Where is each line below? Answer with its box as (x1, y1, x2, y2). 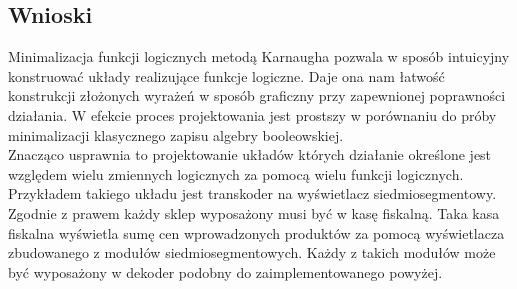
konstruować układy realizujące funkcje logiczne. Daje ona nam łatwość (8, 65, 445, 86)
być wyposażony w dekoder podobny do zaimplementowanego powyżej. (8, 261, 443, 282)
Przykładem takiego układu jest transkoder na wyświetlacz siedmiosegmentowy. (8, 183, 497, 204)
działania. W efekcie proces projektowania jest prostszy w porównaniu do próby (8, 104, 497, 125)
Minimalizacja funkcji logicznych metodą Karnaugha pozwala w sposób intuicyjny (8, 46, 510, 67)
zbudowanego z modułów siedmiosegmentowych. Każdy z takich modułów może (8, 242, 496, 263)
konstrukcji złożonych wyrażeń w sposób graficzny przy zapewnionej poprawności (8, 85, 506, 106)
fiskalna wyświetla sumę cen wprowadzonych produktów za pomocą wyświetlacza (8, 222, 505, 243)
